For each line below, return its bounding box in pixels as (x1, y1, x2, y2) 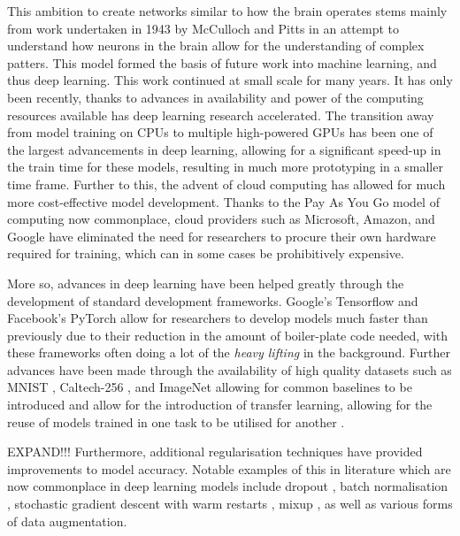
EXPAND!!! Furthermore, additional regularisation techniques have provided (7, 442, 423, 461)
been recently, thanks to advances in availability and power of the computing (7, 88, 424, 106)
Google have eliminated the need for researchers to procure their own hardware (7, 226, 436, 245)
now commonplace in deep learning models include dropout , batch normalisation (7, 477, 448, 495)
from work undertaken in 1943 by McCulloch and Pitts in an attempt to (7, 19, 399, 37)
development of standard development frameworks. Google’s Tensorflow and (7, 291, 418, 310)
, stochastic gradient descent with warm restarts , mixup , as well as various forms (7, 494, 453, 513)
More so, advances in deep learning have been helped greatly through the (7, 273, 404, 292)
